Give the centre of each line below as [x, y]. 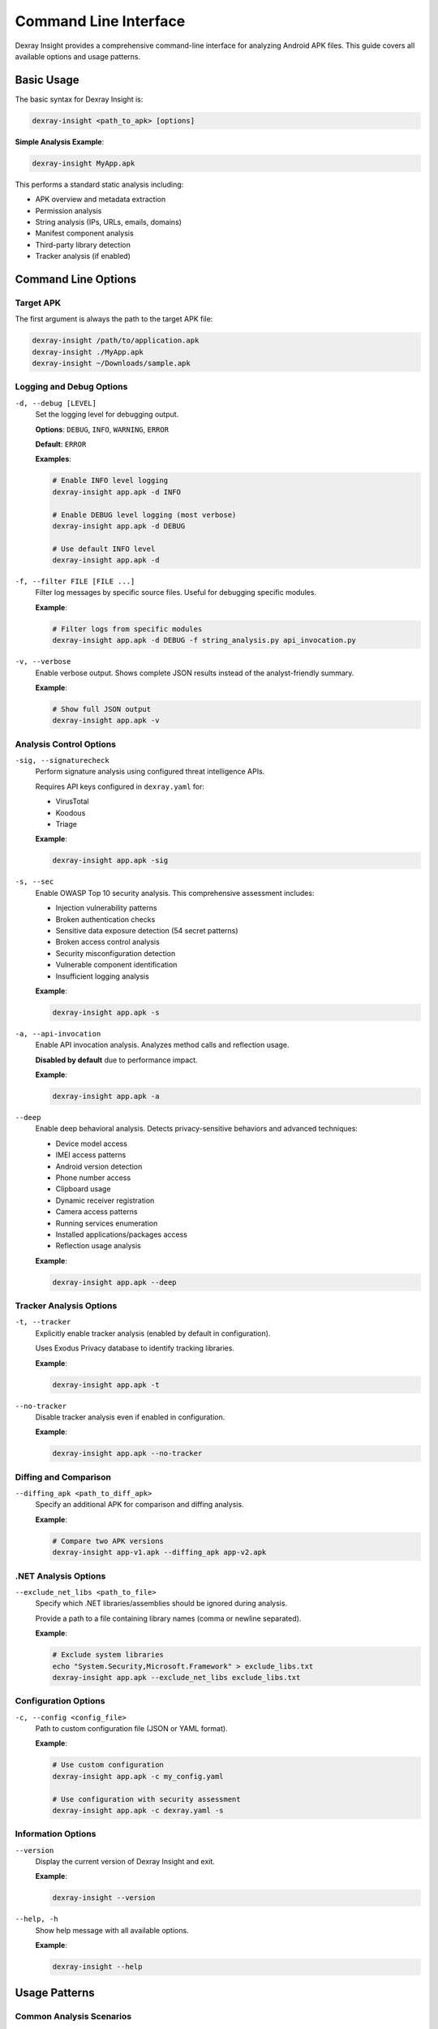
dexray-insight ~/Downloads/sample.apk [111, 364]
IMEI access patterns [91, 1155]
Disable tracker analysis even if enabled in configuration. [130, 1417]
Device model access [91, 1144]
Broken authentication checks [105, 919]
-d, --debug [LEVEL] [56, 403]
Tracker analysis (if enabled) [83, 256]
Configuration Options [60, 1701]
